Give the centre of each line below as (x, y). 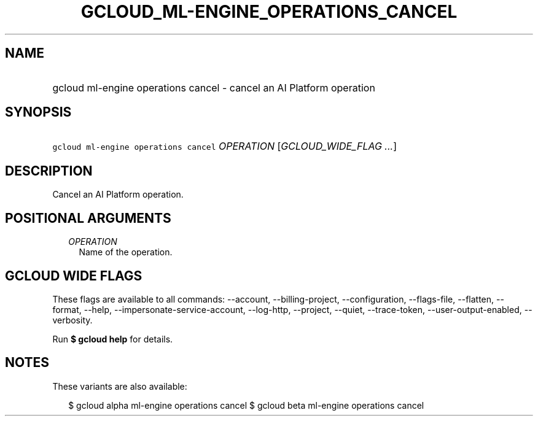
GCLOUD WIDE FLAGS (74, 276)
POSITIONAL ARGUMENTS (88, 218)
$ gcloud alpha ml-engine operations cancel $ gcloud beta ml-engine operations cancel (246, 405)
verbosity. (72, 320)
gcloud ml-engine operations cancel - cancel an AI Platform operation (214, 87)
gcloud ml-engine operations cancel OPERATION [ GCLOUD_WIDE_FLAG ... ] (224, 146)
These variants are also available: (120, 386)
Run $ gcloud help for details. (113, 339)
